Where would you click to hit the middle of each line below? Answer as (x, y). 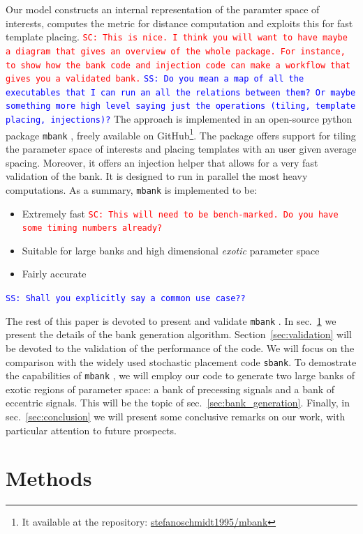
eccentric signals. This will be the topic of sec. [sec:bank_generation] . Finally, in (178, 403)
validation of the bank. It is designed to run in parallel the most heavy (157, 176)
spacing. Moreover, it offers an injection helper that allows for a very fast (162, 162)
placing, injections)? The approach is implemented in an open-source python (179, 119)
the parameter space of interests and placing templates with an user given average (181, 149)
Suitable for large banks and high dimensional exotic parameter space (171, 250)
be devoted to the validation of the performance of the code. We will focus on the (180, 348)
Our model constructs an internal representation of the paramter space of (163, 9)
